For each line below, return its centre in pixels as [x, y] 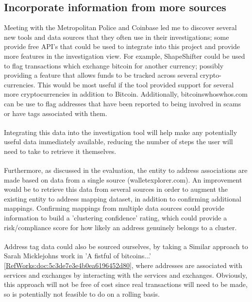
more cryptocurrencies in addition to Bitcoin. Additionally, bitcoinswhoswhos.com [126, 94]
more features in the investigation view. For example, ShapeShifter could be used [125, 56]
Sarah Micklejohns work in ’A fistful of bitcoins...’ [77, 256]
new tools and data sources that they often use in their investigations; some [117, 37]
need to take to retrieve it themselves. [60, 151]
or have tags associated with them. [56, 113]
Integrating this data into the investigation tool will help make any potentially [121, 132]
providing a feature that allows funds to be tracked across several [101, 75]
